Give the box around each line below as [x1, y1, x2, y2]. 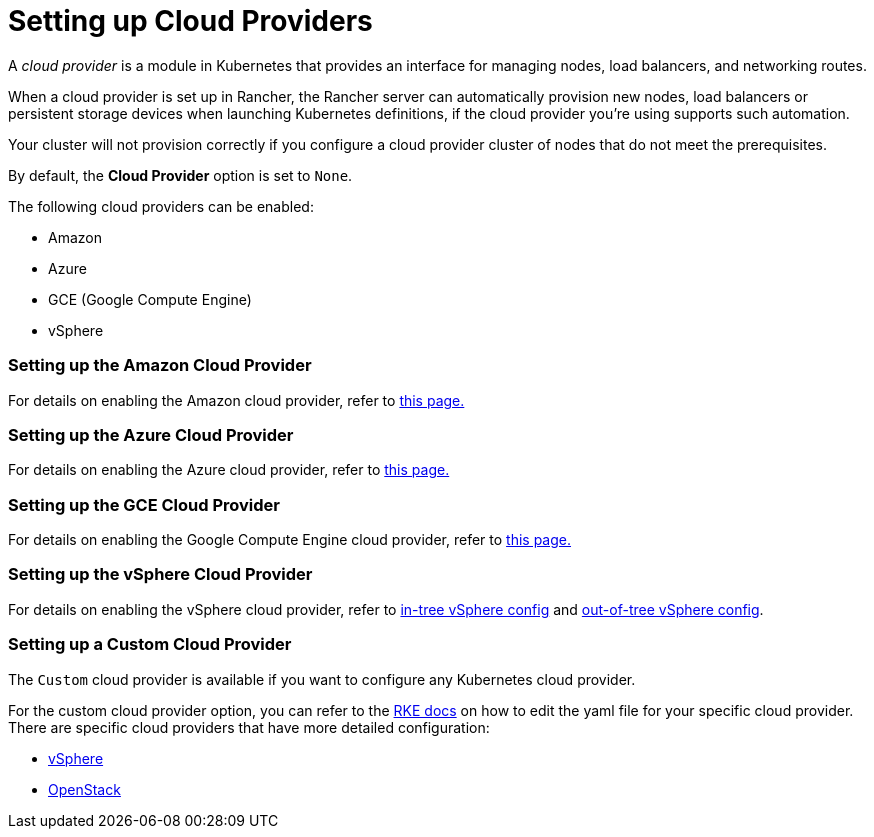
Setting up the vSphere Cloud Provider [8, 564, 313, 585]
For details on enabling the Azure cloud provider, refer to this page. [8, 461, 450, 479]
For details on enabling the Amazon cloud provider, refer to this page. [8, 391, 465, 409]
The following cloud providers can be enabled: [8, 197, 314, 215]
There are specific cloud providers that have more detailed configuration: [8, 718, 490, 736]
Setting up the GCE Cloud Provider [8, 494, 280, 515]
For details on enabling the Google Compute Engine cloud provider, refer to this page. [8, 531, 572, 548]
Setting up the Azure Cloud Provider [8, 424, 294, 445]
